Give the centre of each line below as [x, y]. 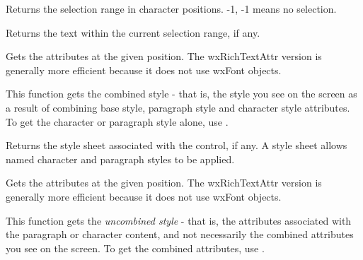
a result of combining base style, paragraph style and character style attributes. [178, 107]
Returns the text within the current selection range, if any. [133, 32]
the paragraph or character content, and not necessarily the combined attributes [180, 234]
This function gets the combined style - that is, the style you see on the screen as [181, 94]
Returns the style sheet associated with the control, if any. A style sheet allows [177, 145]
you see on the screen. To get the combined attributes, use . [135, 248]
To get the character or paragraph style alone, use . [117, 121]
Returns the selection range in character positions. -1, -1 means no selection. [171, 8]
